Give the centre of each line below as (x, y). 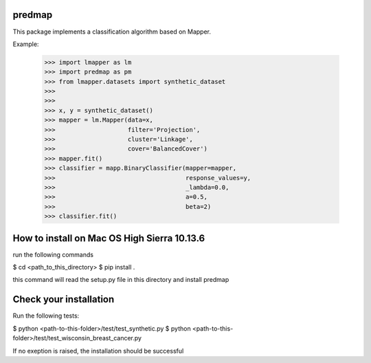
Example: (26, 44)
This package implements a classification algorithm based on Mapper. (112, 32)
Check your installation (64, 299)
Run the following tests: (46, 316)
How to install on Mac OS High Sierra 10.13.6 (109, 238)
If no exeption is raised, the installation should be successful (98, 351)
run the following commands (53, 254)
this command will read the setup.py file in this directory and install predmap (121, 280)
